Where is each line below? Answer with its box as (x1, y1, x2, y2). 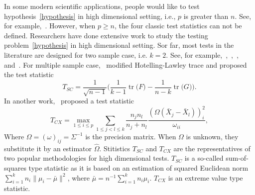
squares (4, 163, 26, 173)
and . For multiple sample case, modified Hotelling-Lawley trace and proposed (4, 59, 247, 70)
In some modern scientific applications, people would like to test (4, 1, 200, 11)
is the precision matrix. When (85, 131, 176, 141)
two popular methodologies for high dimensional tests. (4, 153, 169, 163)
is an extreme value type (168, 172, 243, 183)
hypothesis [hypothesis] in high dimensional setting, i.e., (4, 10, 176, 21)
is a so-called (184, 153, 224, 163)
